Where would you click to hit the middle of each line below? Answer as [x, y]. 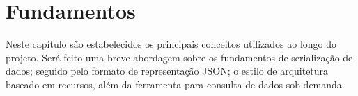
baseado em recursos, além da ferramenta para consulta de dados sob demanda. [175, 84]
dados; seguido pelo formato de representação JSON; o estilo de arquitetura [167, 71]
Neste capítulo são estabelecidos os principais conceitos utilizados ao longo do [171, 44]
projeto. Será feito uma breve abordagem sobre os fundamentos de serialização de [179, 57]
